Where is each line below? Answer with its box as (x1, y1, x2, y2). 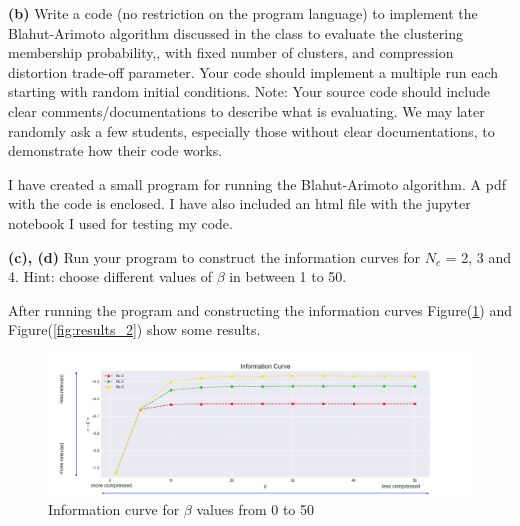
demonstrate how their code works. (8, 140, 223, 161)
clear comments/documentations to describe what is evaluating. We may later (8, 100, 485, 121)
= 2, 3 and (445, 246, 512, 267)
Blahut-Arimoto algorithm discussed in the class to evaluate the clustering (8, 22, 463, 43)
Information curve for (48, 498, 180, 519)
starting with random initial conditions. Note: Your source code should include (8, 81, 490, 102)
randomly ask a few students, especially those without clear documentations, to (8, 120, 495, 141)
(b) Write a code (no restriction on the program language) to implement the (8, 3, 478, 23)
